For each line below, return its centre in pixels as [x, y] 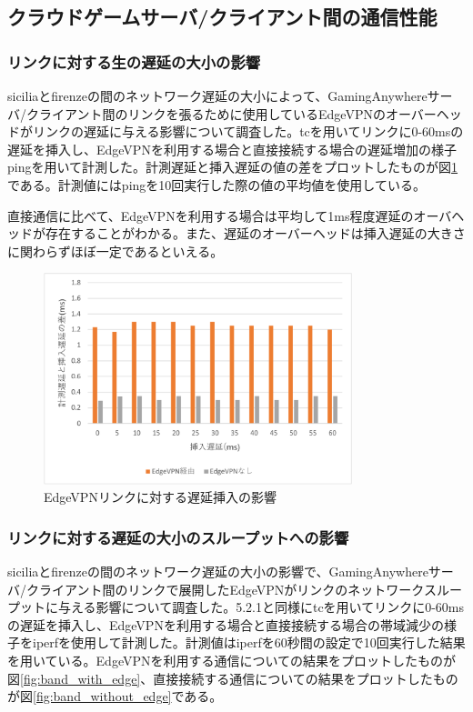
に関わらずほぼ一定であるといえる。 [116, 251]
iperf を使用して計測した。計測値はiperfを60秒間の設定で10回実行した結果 [249, 642]
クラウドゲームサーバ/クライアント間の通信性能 [222, 17]
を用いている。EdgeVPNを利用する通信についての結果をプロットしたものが [232, 660]
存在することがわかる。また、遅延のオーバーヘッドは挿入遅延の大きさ [255, 233]
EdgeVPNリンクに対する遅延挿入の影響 [160, 497]
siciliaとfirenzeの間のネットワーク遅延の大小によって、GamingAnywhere [217, 95]
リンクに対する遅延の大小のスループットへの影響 [178, 537]
